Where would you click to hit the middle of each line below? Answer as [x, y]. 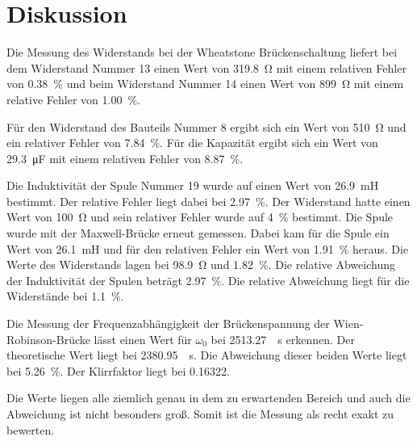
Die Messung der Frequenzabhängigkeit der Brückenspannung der [168, 323]
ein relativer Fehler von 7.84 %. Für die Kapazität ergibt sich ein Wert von [192, 143]
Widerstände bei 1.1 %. [65, 296]
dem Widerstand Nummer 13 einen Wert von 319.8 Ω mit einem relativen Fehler [206, 67]
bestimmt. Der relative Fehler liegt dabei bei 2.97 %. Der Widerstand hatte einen [208, 201]
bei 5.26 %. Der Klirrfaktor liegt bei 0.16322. [118, 370]
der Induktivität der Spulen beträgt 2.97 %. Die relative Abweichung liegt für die [208, 280]
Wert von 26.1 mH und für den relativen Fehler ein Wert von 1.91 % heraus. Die [208, 248]
